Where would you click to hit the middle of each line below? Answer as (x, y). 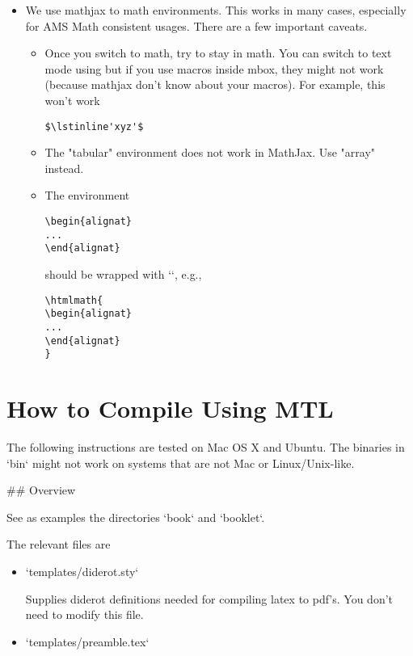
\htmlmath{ (74, 300)
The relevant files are (59, 544)
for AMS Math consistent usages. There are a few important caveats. (196, 25)
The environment (87, 195)
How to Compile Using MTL (170, 408)
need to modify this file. (84, 614)
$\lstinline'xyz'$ (94, 126)
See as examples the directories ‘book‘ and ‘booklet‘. (136, 517)
